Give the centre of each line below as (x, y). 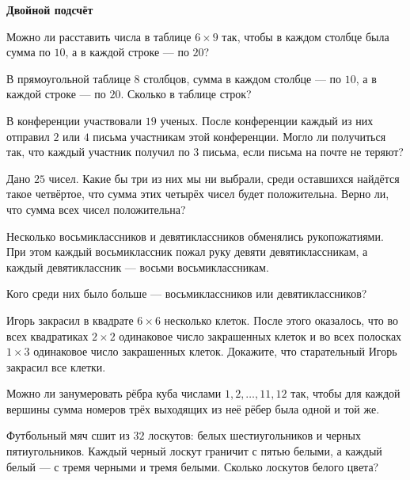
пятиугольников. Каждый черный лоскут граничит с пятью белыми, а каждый (194, 451)
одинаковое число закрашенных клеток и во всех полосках (260, 335)
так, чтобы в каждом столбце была (306, 36)
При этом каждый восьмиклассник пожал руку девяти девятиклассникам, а (187, 251)
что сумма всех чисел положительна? (96, 209)
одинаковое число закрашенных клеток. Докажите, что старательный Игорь (215, 351)
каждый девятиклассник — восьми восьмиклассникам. (138, 267)
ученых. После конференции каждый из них (267, 120)
